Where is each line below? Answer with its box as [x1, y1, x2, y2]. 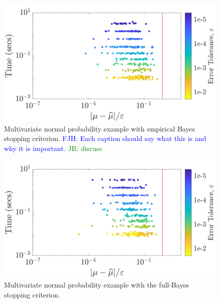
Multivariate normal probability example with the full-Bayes [4, 279, 189, 290]
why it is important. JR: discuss [4, 142, 102, 153]
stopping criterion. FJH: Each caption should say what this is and [4, 133, 206, 143]
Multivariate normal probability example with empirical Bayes [4, 123, 195, 133]
